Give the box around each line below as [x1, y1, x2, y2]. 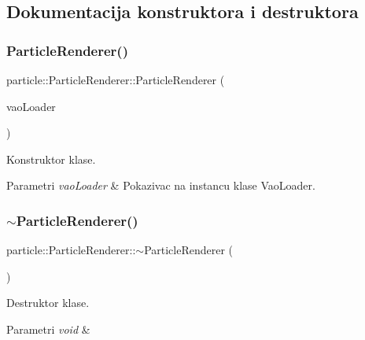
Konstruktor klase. [6, 150, 96, 167]
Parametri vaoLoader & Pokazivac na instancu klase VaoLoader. [6, 177, 315, 194]
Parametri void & [6, 320, 90, 337]
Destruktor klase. [6, 294, 90, 311]
